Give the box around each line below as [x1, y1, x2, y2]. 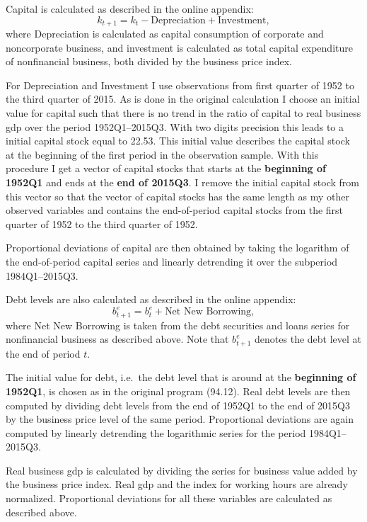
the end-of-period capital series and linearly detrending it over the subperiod [6, 254, 338, 268]
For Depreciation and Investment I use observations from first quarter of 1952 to [6, 77, 354, 92]
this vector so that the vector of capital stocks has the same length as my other [6, 188, 349, 203]
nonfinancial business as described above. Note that [6, 331, 229, 346]
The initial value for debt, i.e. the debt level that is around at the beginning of [6, 370, 356, 385]
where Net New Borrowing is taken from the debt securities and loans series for [6, 317, 350, 332]
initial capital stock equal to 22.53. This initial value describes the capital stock [6, 133, 350, 148]
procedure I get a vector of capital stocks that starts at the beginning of [6, 161, 326, 176]
